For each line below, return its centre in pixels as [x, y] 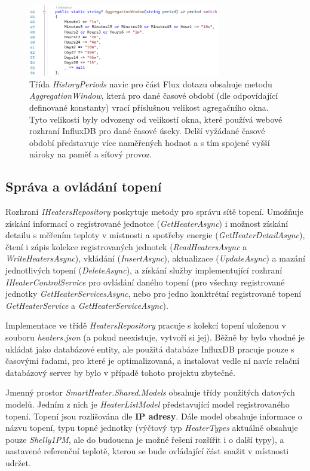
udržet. [18, 462]
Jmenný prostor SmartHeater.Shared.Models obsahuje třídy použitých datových [150, 392]
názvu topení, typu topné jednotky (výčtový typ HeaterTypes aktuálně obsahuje [152, 428]
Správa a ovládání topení [84, 186]
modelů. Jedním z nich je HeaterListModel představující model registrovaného [148, 404]
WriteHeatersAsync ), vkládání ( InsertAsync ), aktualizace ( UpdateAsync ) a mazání [155, 258]
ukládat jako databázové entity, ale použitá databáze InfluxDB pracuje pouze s [150, 349]
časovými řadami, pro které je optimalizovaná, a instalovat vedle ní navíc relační [153, 361]
